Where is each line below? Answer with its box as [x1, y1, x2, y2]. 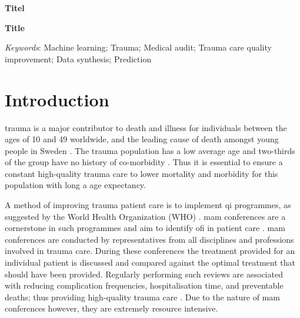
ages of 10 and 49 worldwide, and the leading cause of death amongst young [5, 133, 279, 145]
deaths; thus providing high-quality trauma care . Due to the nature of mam [5, 290, 280, 303]
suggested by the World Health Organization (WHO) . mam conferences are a [5, 210, 286, 222]
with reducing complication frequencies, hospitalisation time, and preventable [5, 279, 284, 292]
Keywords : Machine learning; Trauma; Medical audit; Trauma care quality [5, 41, 272, 53]
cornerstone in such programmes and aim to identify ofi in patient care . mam [5, 222, 285, 234]
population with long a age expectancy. [5, 179, 146, 191]
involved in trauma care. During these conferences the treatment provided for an [5, 245, 295, 257]
